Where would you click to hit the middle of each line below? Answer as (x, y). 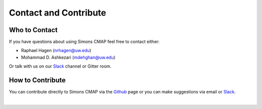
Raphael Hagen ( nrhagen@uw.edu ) (56, 51)
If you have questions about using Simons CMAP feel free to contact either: (84, 42)
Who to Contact (33, 30)
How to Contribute (37, 80)
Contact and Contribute (57, 13)
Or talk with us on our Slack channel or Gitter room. (60, 66)
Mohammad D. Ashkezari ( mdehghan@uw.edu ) (68, 57)
